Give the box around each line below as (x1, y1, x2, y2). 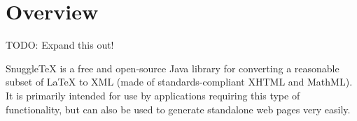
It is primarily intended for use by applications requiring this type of (6, 88, 300, 102)
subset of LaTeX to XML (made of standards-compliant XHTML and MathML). (6, 74, 353, 89)
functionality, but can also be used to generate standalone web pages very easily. (6, 102, 351, 116)
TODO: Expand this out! (6, 38, 114, 52)
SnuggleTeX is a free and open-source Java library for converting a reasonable (6, 60, 339, 75)
